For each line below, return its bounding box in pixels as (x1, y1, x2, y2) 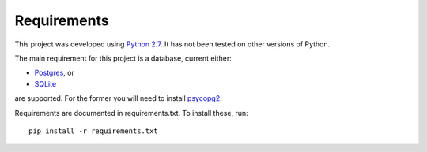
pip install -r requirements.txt (28, 126, 158, 135)
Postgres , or (34, 68, 74, 78)
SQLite (34, 79, 57, 88)
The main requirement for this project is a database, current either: (14, 54, 232, 63)
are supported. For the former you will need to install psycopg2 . (14, 94, 223, 103)
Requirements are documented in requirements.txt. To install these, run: (14, 108, 248, 117)
